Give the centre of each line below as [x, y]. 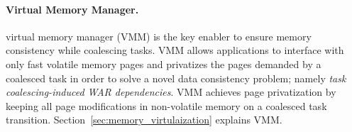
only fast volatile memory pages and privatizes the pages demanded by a [164, 64]
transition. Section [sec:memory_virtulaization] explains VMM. [144, 120]
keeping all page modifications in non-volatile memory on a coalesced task [166, 105]
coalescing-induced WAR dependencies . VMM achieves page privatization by [171, 92]
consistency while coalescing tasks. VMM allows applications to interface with [175, 50]
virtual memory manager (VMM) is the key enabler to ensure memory [159, 36]
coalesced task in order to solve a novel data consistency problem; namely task [176, 78]
